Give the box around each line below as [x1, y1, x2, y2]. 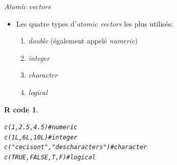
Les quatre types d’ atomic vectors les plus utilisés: [16, 18, 173, 29]
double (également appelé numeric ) [28, 35, 138, 46]
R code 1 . [4, 104, 38, 114]
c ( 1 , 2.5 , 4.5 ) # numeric [4, 124, 78, 131]
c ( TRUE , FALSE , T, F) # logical [4, 154, 96, 161]
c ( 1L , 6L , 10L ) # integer [4, 133, 78, 141]
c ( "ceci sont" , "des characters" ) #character [4, 144, 147, 151]
